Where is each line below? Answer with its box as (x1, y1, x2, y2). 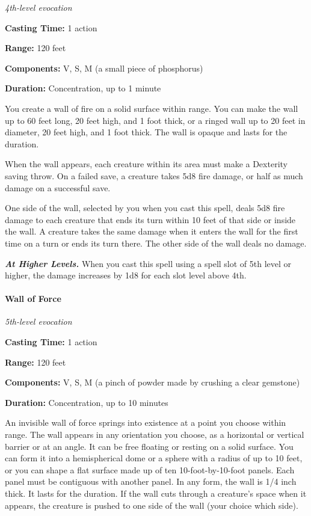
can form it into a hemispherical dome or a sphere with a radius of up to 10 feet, (5, 452, 303, 464)
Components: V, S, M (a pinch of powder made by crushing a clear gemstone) (5, 376, 300, 389)
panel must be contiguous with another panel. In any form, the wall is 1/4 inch (5, 475, 297, 488)
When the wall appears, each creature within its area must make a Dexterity (5, 158, 288, 170)
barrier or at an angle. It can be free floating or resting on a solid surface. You (5, 440, 294, 452)
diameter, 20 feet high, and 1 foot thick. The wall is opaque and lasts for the (5, 126, 288, 138)
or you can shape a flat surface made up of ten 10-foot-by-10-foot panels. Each (5, 463, 295, 476)
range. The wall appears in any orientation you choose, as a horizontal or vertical (5, 428, 304, 441)
